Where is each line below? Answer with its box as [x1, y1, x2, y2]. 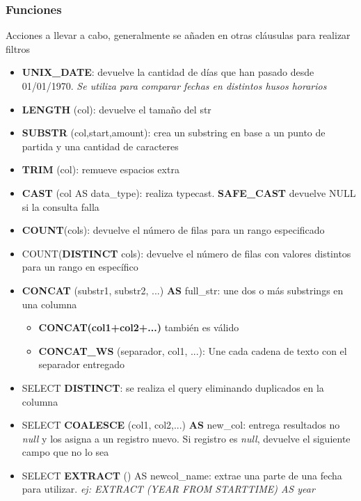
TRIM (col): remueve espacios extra [22, 162, 179, 177]
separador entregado [38, 357, 125, 372]
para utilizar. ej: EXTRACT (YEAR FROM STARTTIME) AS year [22, 482, 315, 496]
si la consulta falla [22, 199, 99, 214]
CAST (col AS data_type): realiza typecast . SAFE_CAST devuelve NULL [22, 185, 356, 200]
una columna [22, 296, 77, 311]
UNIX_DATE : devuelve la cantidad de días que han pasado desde [22, 65, 314, 79]
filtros [6, 41, 31, 56]
